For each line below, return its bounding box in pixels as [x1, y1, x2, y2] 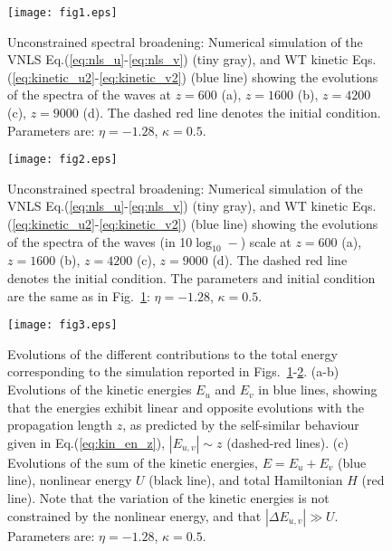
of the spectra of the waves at [7, 85, 171, 104]
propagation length [7, 415, 112, 434]
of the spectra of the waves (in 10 [7, 232, 193, 251]
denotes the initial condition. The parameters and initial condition [7, 269, 376, 288]
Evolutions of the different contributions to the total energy [7, 344, 338, 363]
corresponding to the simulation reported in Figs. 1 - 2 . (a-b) [7, 362, 339, 381]
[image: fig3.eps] [7, 318, 118, 332]
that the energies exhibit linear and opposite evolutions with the [7, 397, 364, 416]
